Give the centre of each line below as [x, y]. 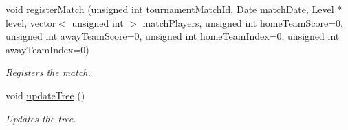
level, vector [31, 22]
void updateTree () [45, 95]
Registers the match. [48, 72]
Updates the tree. [41, 118]
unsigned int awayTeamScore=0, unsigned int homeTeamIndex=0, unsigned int [173, 36]
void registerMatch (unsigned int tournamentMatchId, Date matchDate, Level [170, 9]
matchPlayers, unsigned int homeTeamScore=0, [243, 22]
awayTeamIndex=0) [47, 49]
